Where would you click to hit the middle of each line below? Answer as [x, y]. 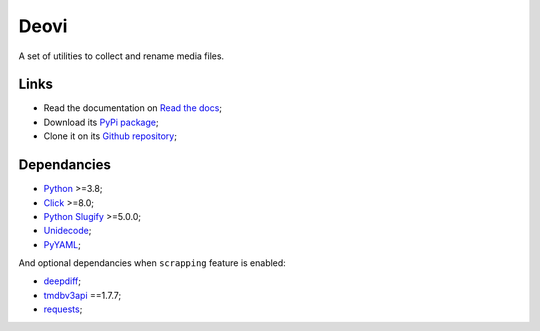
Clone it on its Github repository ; [110, 136]
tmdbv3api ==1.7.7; [82, 295]
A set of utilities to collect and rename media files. [121, 56]
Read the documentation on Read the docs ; [133, 108]
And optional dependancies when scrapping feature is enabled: [152, 263]
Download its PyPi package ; [101, 122]
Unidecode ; [67, 231]
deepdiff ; [62, 281]
